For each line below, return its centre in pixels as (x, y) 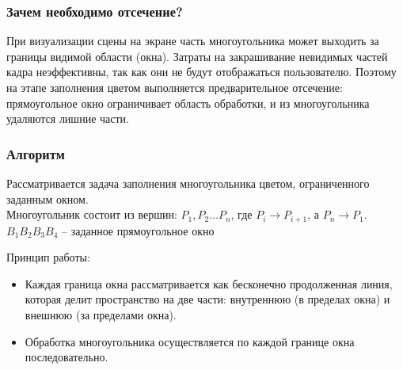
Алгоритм (36, 153)
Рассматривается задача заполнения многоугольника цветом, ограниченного (188, 183)
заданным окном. (48, 198)
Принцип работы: (48, 257)
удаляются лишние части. (68, 118)
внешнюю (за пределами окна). (101, 315)
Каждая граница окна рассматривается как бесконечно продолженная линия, (209, 283)
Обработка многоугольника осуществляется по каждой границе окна (190, 341)
